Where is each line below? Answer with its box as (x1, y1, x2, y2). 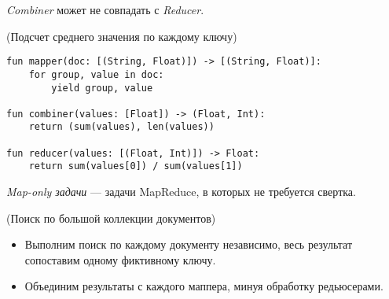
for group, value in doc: (28, 68, 164, 80)
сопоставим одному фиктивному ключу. (24, 251, 216, 268)
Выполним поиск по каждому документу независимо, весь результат (24, 236, 353, 253)
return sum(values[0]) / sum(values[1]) (28, 161, 243, 172)
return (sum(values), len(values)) (28, 121, 215, 133)
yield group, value (51, 82, 153, 94)
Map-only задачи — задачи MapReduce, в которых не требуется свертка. (6, 183, 356, 200)
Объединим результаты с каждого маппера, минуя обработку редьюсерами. (24, 278, 383, 294)
